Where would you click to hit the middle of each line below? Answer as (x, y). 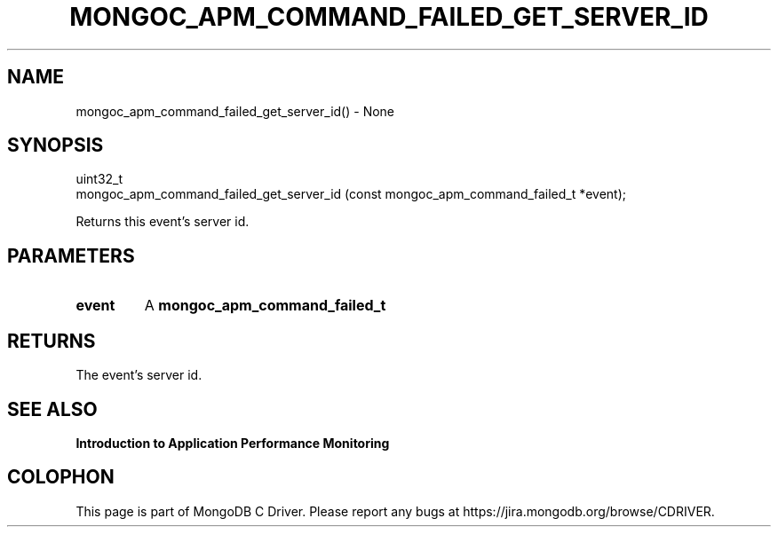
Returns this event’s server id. (163, 222)
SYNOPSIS (56, 145)
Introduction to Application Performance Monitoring (233, 443)
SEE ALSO (52, 409)
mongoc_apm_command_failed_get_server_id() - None (235, 111)
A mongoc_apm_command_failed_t (265, 306)
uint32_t (99, 179)
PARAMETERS (71, 255)
